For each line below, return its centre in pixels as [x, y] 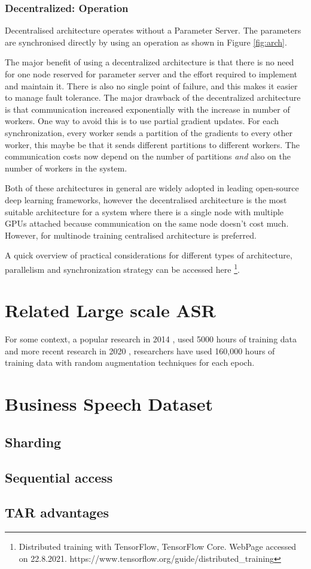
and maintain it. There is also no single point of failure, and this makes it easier [151, 85]
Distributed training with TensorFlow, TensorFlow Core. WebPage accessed [158, 547]
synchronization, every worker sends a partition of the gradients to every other [149, 132]
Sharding [33, 442]
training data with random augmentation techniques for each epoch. [130, 362]
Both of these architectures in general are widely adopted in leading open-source [152, 188]
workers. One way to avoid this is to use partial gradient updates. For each [142, 121]
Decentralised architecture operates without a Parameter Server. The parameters [153, 30]
